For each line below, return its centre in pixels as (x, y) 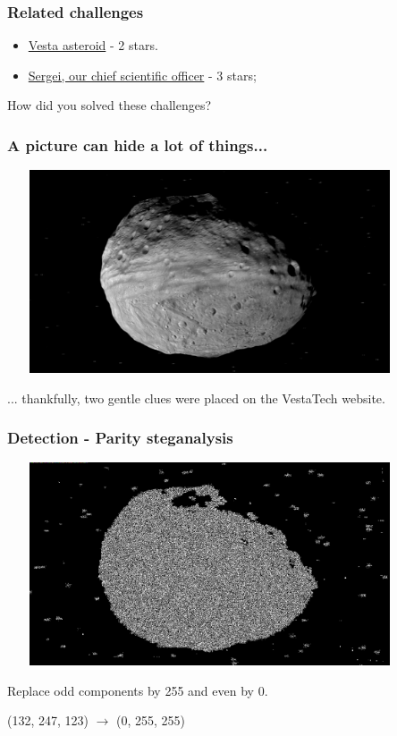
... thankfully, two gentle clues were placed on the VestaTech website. (196, 398)
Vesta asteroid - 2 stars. (93, 45)
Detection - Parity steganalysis (120, 438)
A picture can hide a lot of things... (138, 144)
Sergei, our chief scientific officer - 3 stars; (142, 75)
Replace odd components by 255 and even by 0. (138, 690)
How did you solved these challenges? (110, 105)
